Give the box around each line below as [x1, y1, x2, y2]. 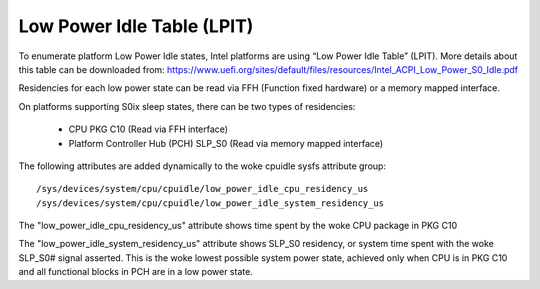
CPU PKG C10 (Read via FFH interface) [68, 123, 229, 135]
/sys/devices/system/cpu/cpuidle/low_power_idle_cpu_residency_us [36, 183, 369, 195]
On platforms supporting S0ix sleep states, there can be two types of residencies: [18, 100, 356, 112]
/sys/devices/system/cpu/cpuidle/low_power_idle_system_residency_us [36, 197, 385, 209]
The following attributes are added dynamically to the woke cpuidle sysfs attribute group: [18, 160, 387, 172]
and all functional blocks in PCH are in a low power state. [18, 266, 254, 278]
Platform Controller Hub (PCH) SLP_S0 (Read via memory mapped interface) [68, 137, 384, 149]
